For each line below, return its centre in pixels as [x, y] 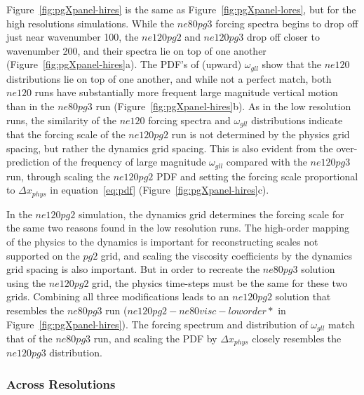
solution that [303, 296]
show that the [291, 64]
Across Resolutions [61, 383]
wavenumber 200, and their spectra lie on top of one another [136, 50]
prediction [28, 162]
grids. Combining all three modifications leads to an [118, 296]
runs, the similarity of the [61, 120]
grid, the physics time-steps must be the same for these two [220, 282]
